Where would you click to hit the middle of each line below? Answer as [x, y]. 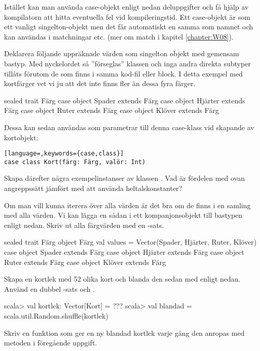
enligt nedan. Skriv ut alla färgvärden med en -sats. [84, 225]
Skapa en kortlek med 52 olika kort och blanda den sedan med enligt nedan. [122, 279]
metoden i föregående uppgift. [51, 343]
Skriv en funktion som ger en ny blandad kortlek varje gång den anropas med [124, 333]
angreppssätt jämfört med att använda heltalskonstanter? [93, 188]
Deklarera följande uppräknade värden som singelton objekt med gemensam [122, 53]
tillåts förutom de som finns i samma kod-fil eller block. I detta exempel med [123, 73]
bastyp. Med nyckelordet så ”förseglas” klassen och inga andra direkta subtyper [127, 63]
